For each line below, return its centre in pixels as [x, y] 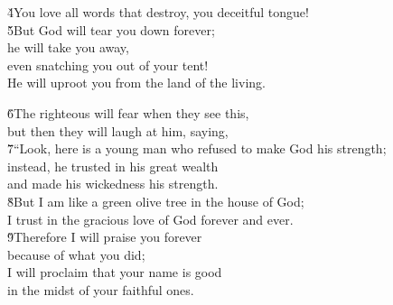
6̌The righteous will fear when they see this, [128, 112]
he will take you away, [68, 47]
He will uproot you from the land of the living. [136, 83]
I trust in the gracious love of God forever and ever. [150, 219]
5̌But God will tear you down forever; [111, 29]
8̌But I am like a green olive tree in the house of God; [156, 201]
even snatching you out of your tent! [108, 65]
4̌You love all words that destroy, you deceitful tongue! [158, 12]
